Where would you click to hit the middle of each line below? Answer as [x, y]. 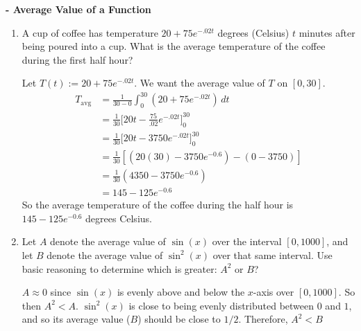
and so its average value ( [76, 319]
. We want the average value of [200, 83]
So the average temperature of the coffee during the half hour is [158, 205]
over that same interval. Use [272, 254]
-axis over [274, 292]
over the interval [247, 241]
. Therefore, [263, 319]
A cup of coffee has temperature [90, 32]
